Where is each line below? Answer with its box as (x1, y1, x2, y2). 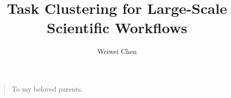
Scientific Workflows (47, 17, 187, 38)
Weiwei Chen (97, 46, 137, 56)
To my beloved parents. (11, 83, 83, 94)
